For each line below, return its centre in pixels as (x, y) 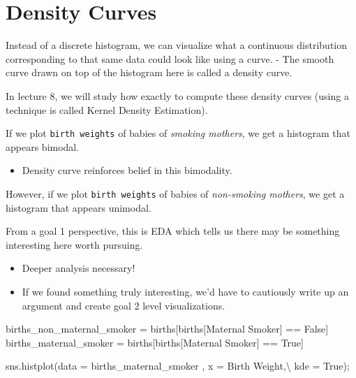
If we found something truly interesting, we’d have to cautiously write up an (185, 291)
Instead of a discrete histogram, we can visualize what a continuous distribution (177, 45)
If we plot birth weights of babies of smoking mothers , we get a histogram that (178, 133)
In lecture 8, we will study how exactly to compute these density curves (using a (177, 95)
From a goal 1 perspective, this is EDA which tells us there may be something (173, 231)
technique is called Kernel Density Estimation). (107, 109)
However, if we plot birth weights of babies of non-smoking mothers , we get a (175, 193)
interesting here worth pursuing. (74, 244)
